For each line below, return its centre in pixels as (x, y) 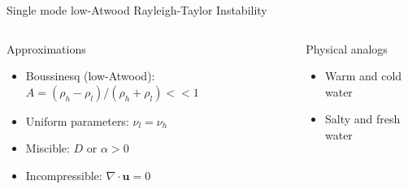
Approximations (46, 48)
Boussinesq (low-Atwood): (90, 76)
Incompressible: (64, 175)
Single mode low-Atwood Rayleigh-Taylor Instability (137, 10)
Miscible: (48, 148)
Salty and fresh (362, 119)
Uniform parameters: (77, 120)
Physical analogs (347, 48)
